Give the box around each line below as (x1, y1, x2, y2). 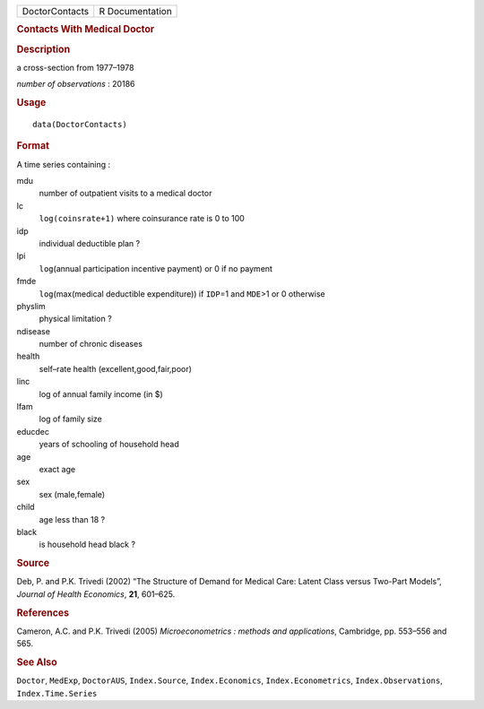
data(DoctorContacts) (32, 119, 127, 129)
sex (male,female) (39, 489, 106, 499)
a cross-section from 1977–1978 (16, 62, 134, 73)
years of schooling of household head (39, 439, 179, 450)
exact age (39, 464, 76, 474)
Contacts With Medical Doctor (16, 23, 155, 36)
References (16, 606, 70, 618)
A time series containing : (16, 159, 111, 169)
